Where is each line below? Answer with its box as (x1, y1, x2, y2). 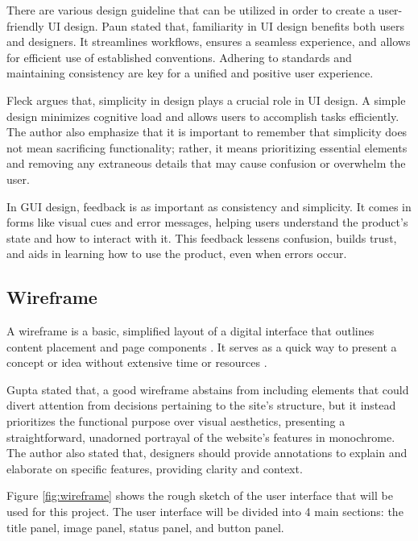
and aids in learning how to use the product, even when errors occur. (6, 245, 347, 262)
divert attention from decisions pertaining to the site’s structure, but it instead (6, 397, 396, 414)
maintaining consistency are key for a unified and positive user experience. (6, 65, 374, 81)
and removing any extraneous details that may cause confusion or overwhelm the (6, 155, 406, 172)
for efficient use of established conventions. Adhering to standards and (6, 48, 352, 65)
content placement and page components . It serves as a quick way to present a (6, 338, 397, 355)
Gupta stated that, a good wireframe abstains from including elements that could (6, 381, 409, 397)
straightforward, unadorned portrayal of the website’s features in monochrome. (6, 428, 395, 445)
